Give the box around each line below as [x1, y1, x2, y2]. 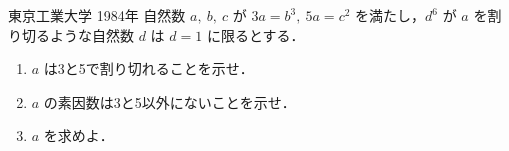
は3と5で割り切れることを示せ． [43, 58, 254, 79]
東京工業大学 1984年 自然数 [8, 5, 186, 25]
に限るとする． [206, 24, 305, 45]
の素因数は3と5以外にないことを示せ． [43, 91, 296, 112]
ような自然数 [49, 24, 134, 45]
